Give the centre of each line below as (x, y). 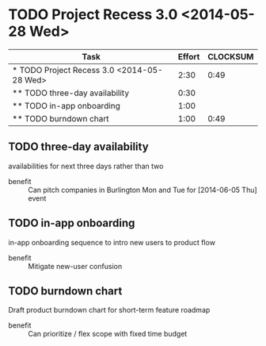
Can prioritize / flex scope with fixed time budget (108, 334)
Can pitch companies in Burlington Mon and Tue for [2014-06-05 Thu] (142, 190)
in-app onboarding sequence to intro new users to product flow (112, 242)
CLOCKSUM (230, 56)
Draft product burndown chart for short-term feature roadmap (109, 310)
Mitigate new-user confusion (75, 266)
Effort (189, 56)
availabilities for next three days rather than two (86, 166)
